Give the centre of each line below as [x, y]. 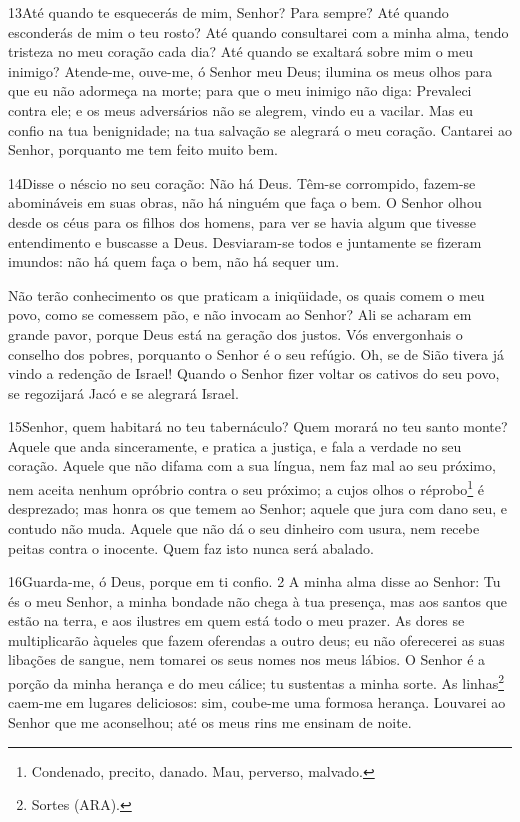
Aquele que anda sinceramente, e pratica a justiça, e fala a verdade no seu [235, 445]
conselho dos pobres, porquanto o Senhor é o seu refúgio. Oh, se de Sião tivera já [256, 353]
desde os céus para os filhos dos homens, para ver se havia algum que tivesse [242, 221]
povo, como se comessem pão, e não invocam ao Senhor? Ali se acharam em [240, 314]
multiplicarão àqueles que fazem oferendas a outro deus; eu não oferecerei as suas [256, 639]
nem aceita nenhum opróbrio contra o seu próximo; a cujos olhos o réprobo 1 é [246, 487]
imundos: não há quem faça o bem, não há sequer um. [174, 261]
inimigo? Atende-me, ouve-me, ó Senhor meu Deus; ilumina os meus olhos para [250, 70]
